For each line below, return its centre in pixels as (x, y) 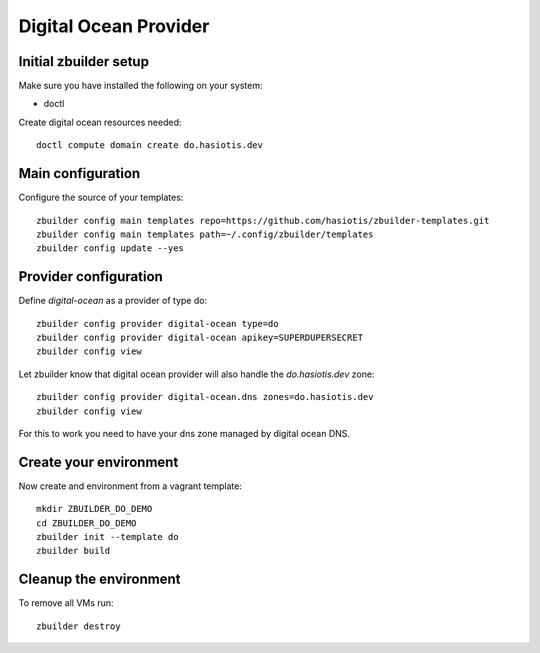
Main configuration (79, 173)
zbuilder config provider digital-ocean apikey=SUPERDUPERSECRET (200, 337)
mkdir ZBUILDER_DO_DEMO (94, 509)
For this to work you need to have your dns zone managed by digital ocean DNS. (184, 433)
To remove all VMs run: (66, 603)
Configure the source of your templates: (101, 197)
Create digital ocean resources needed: (100, 122)
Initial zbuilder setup (84, 61)
